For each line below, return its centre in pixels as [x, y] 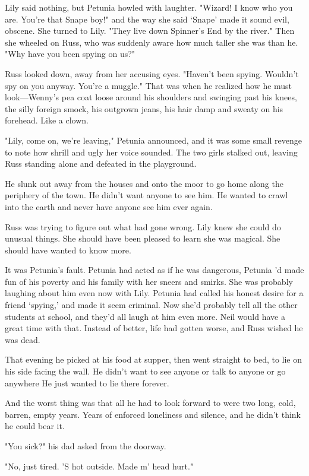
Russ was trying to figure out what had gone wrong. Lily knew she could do [143, 226]
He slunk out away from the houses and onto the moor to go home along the [144, 183]
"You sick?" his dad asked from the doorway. [86, 446]
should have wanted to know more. [68, 250]
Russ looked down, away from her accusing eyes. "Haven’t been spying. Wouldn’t [152, 73]
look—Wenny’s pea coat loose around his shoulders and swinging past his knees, [151, 97]
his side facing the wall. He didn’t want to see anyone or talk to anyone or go [145, 371]
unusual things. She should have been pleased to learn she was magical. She [143, 238]
